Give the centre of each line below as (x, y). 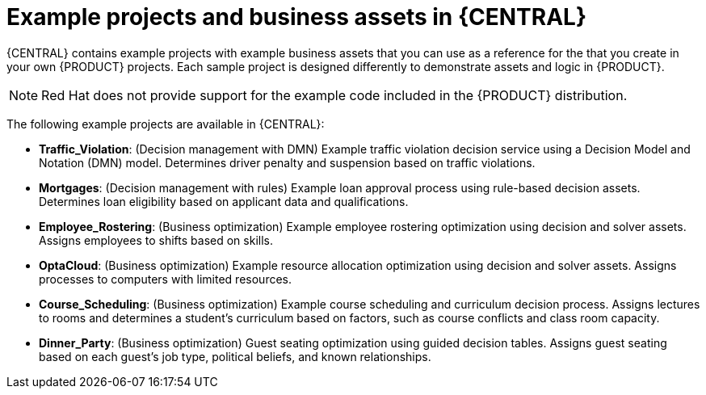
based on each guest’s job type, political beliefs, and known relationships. (235, 356)
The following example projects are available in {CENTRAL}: (166, 124)
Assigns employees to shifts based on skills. (156, 240)
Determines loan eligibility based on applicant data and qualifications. (224, 201)
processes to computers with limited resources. (165, 279)
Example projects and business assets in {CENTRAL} (297, 17)
